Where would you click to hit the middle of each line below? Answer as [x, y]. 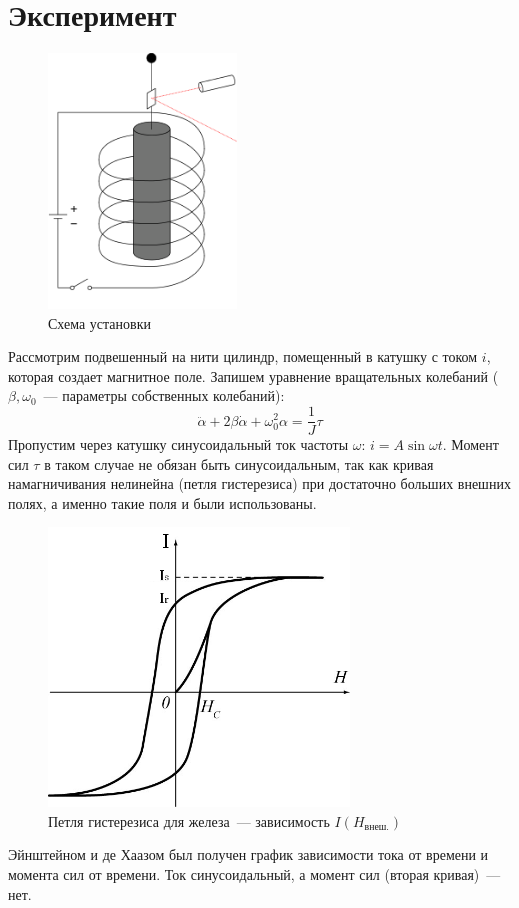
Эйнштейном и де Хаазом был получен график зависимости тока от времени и [248, 854]
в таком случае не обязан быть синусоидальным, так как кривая [239, 463]
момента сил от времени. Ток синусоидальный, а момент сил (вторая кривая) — [254, 873]
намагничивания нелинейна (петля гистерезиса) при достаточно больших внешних [259, 483]
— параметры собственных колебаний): [164, 395]
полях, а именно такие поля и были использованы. [162, 502]
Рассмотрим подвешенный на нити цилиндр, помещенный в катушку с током [243, 356]
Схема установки [99, 322]
